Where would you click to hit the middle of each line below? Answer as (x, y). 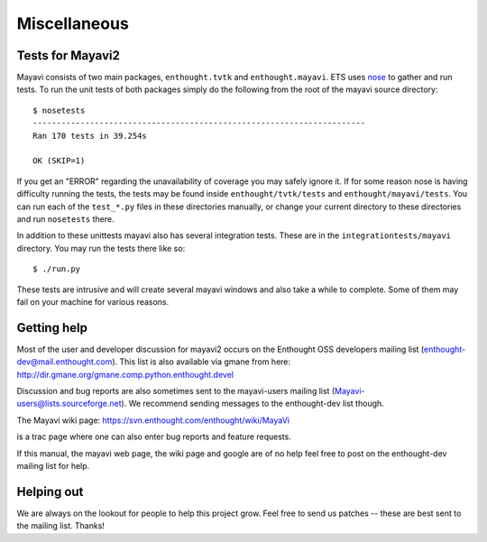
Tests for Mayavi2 (69, 55)
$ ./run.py (57, 269)
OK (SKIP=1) (59, 161)
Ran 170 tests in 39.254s (90, 136)
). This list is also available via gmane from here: (201, 362)
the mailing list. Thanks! (61, 526)
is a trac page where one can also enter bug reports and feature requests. (154, 436)
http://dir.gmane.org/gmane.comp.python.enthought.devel (125, 374)
